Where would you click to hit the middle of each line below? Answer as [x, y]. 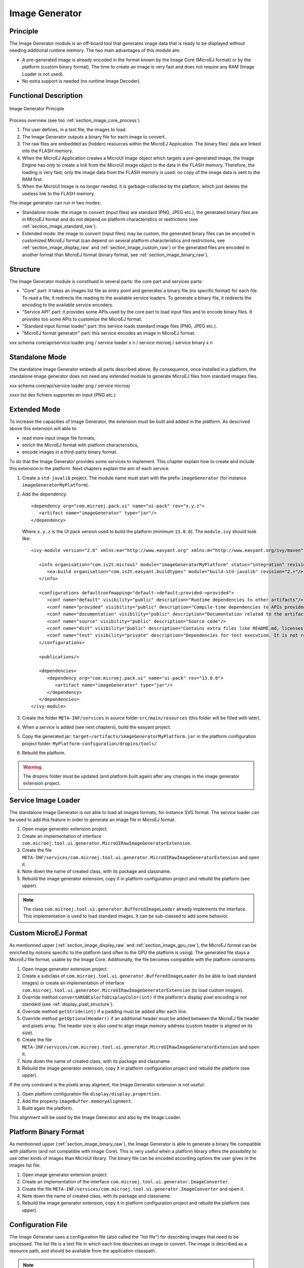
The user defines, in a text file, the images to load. [74, 130]
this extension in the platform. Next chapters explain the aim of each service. [89, 469]
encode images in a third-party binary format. [70, 452]
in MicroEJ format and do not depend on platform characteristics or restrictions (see [110, 219]
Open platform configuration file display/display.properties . [91, 1094]
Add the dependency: [45, 494]
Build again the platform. [48, 1108]
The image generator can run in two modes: [55, 203]
